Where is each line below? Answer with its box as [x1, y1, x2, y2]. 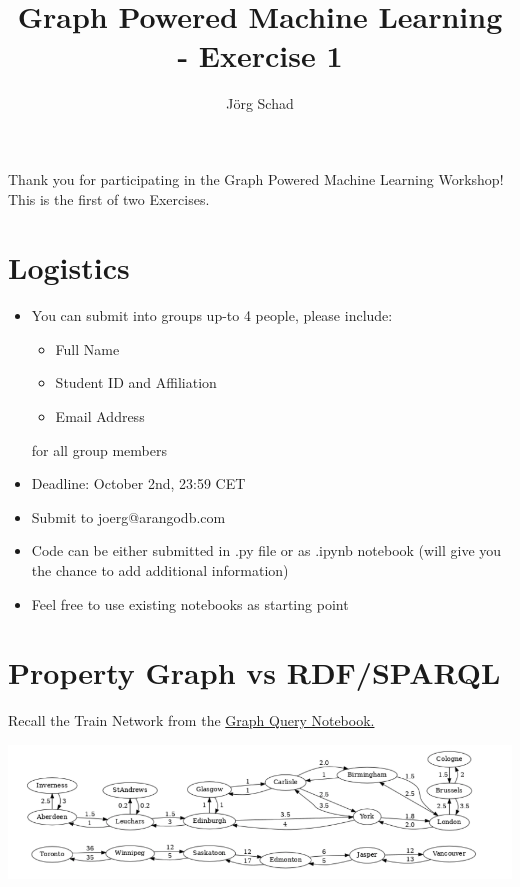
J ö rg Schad [226, 93, 294, 114]
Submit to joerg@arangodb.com [31, 506, 226, 527]
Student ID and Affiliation [55, 372, 217, 393]
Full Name [55, 338, 120, 359]
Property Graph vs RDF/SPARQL [8, 652, 501, 693]
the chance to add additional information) [31, 559, 289, 580]
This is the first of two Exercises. [8, 188, 210, 209]
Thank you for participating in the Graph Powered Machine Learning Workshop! [8, 168, 504, 189]
